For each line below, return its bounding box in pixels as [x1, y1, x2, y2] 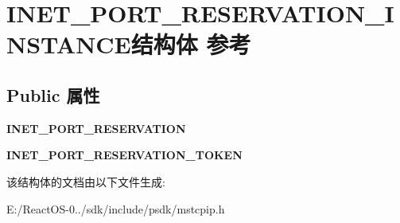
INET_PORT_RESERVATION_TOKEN [6, 147, 243, 163]
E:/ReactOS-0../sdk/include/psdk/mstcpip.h [6, 200, 225, 217]
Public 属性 [6, 82, 100, 107]
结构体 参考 [130, 28, 251, 61]
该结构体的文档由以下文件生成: [6, 173, 165, 190]
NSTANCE [6, 28, 131, 61]
